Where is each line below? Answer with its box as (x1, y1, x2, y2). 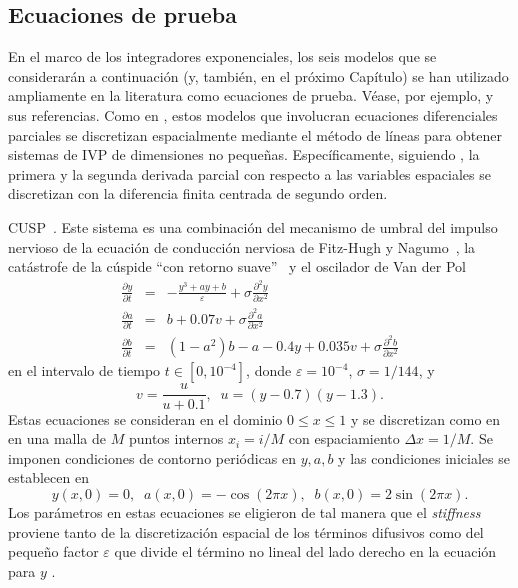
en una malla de (8, 428, 106, 449)
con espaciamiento (288, 428, 400, 449)
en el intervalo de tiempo (8, 360, 161, 381)
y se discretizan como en (351, 408, 501, 429)
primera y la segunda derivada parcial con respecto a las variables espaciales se (8, 163, 491, 184)
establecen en (8, 467, 89, 488)
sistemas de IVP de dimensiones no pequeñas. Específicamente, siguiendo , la (8, 144, 480, 165)
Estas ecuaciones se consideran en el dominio (8, 408, 283, 429)
